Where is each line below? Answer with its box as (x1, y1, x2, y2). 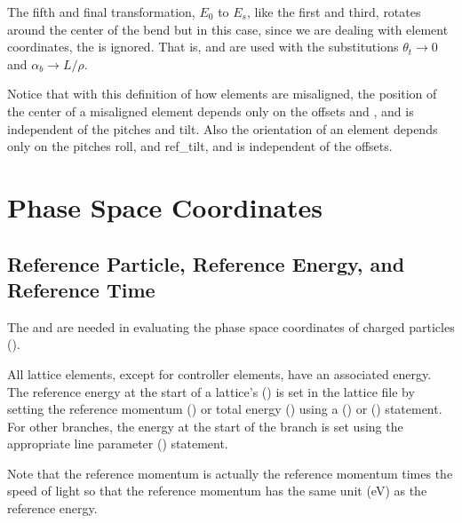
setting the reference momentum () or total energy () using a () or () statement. (7, 400, 442, 418)
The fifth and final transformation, (7, 3, 195, 20)
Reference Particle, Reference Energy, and (7, 250, 405, 277)
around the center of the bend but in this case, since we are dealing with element (7, 20, 449, 38)
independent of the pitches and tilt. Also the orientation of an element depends (7, 119, 438, 138)
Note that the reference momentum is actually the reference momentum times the (7, 464, 453, 482)
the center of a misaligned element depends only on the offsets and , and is (7, 101, 414, 120)
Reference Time (7, 275, 155, 303)
